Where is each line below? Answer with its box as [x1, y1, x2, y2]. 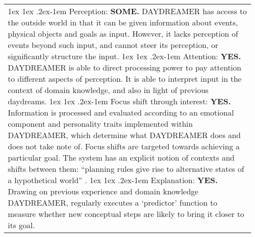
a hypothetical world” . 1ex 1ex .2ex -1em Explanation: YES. [8, 174, 218, 186]
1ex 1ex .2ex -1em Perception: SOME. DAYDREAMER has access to [8, 5, 247, 17]
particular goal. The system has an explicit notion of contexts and [8, 152, 235, 163]
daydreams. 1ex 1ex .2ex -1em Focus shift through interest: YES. [8, 95, 231, 107]
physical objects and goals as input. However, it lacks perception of [8, 28, 238, 39]
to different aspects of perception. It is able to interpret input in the [8, 73, 242, 84]
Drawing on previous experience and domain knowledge [8, 186, 199, 197]
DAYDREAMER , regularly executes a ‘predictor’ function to [8, 197, 217, 208]
